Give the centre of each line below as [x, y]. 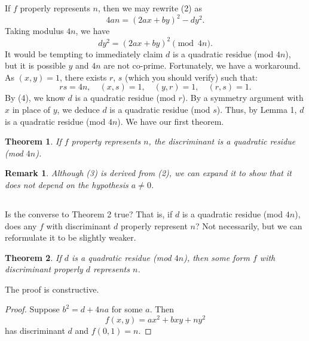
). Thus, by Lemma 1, [257, 109]
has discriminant [35, 331]
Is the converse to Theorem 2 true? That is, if [89, 213]
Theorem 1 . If [33, 141]
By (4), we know [35, 98]
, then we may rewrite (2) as [150, 8]
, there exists [83, 77]
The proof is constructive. [52, 289]
